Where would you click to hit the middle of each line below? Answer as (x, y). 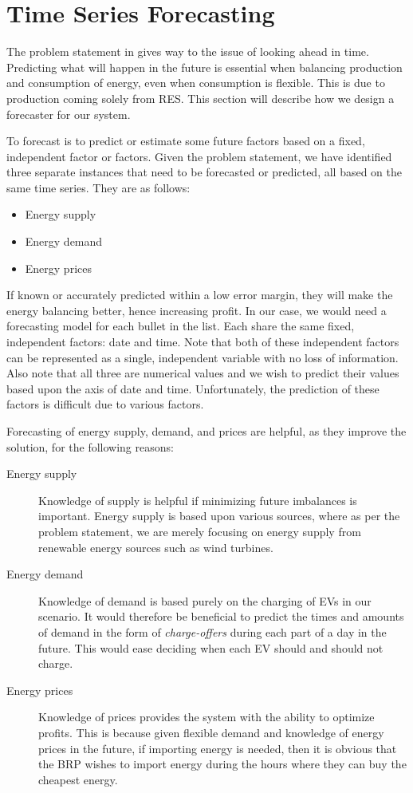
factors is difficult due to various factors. (105, 404)
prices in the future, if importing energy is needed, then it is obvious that (218, 748)
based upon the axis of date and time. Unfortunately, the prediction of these (193, 388)
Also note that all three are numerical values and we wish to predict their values (203, 373)
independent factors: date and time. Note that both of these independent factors (203, 342)
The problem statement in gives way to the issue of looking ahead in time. (188, 51)
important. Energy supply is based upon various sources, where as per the (219, 516)
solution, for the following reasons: (90, 446)
